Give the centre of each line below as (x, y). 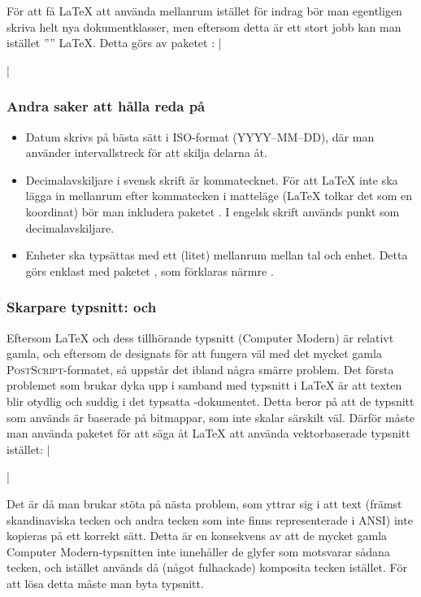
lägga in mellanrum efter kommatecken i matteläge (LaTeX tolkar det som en (219, 196)
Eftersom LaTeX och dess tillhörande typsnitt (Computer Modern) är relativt (200, 337)
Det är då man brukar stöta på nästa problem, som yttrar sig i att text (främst (204, 503)
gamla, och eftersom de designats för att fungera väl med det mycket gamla (194, 353)
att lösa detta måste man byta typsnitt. (105, 583)
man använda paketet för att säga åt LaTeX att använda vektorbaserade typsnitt (208, 433)
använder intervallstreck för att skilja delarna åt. (146, 153)
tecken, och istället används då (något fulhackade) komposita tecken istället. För (207, 567)
